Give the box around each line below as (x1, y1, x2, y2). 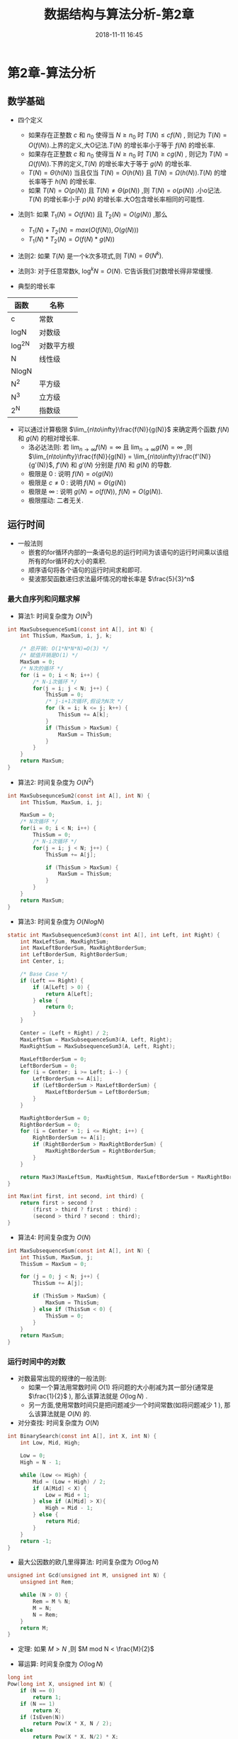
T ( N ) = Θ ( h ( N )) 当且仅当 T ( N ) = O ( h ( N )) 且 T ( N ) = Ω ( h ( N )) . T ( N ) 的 (28, 168, 221, 177)
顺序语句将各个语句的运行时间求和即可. (28, 565, 142, 574)
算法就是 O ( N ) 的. (40, 1410, 92, 1418)
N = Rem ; (33, 1611, 59, 1618)
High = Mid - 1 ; (45, 1505, 93, 1512)
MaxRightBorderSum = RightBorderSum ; (45, 1147, 157, 1155)
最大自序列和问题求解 (7, 594, 80, 604)
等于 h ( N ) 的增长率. (40, 177, 97, 186)
